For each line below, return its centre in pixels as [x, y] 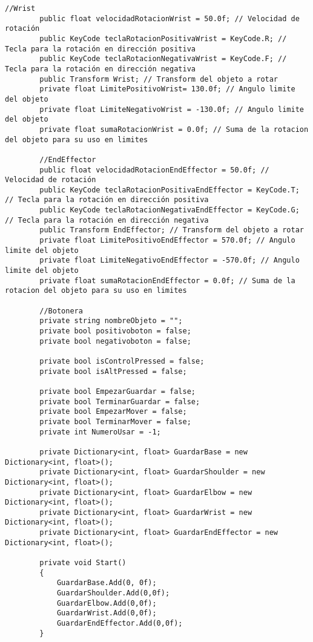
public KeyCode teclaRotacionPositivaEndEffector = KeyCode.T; [170, 190]
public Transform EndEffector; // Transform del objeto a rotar [172, 230]
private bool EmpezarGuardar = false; [117, 391]
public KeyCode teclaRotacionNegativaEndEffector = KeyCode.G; [170, 210]
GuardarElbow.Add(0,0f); [107, 603]
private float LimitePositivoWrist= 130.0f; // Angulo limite [167, 89]
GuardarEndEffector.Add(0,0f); [120, 624]
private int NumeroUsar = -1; [100, 432]
